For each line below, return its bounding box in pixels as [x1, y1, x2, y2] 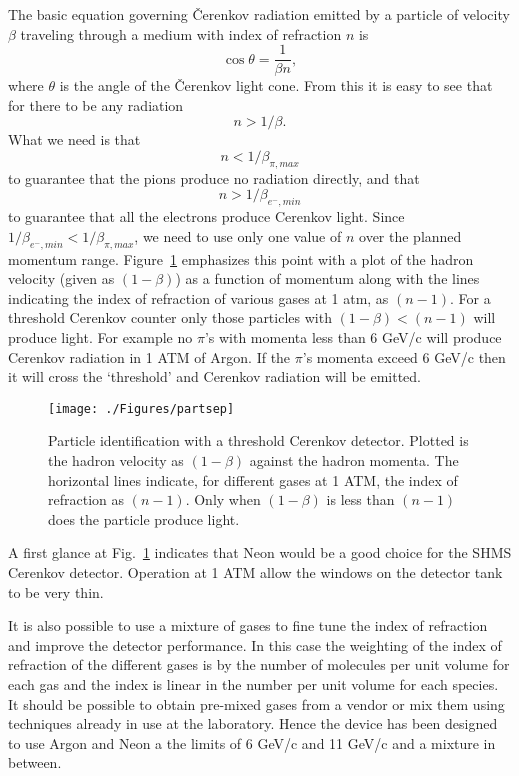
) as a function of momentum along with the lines [175, 268, 480, 289]
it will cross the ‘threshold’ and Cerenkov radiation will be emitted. [8, 366, 422, 387]
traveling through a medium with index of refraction [20, 23, 342, 44]
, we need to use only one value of [134, 225, 342, 246]
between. [8, 752, 62, 773]
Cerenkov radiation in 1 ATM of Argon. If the [8, 346, 291, 367]
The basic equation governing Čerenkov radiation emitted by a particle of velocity [8, 4, 510, 24]
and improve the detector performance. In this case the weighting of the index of [8, 634, 502, 655]
